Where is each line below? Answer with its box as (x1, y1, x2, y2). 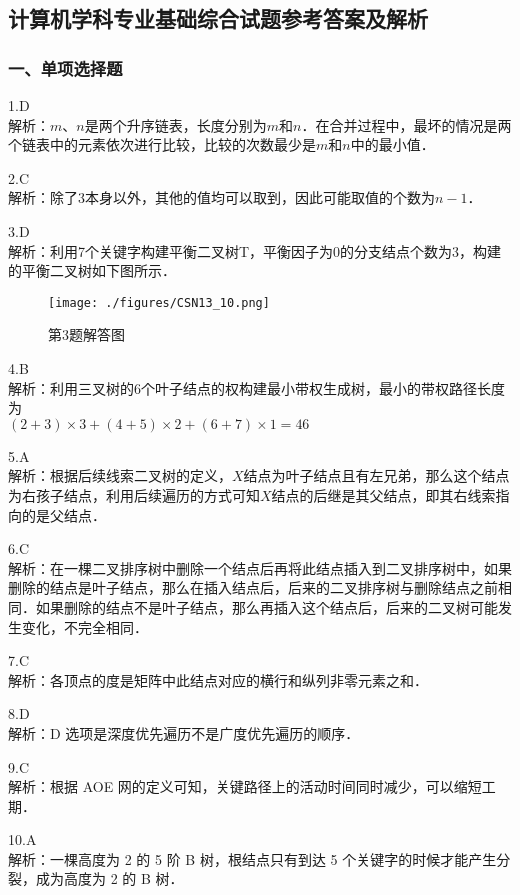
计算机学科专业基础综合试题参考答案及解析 (8, 3, 428, 34)
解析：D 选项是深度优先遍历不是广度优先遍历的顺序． (8, 722, 360, 743)
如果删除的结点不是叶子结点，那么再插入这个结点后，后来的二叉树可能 (35, 596, 498, 617)
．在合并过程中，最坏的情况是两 (301, 114, 512, 135)
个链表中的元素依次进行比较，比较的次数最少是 (8, 134, 316, 155)
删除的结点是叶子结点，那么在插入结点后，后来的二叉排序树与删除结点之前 (8, 577, 498, 598)
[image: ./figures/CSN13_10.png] (48, 295, 270, 310)
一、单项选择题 (8, 55, 123, 80)
